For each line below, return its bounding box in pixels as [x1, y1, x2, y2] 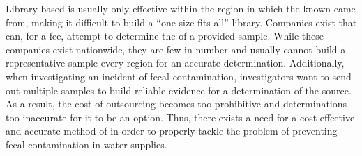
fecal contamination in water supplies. [6, 137, 167, 151]
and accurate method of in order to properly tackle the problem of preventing [6, 123, 338, 138]
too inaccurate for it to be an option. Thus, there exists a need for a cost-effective [6, 110, 355, 124]
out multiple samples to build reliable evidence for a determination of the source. [6, 83, 352, 97]
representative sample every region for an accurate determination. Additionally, [6, 55, 345, 70]
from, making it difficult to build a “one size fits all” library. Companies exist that [6, 15, 357, 29]
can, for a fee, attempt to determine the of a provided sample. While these [6, 28, 324, 43]
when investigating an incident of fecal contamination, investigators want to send [6, 69, 352, 83]
